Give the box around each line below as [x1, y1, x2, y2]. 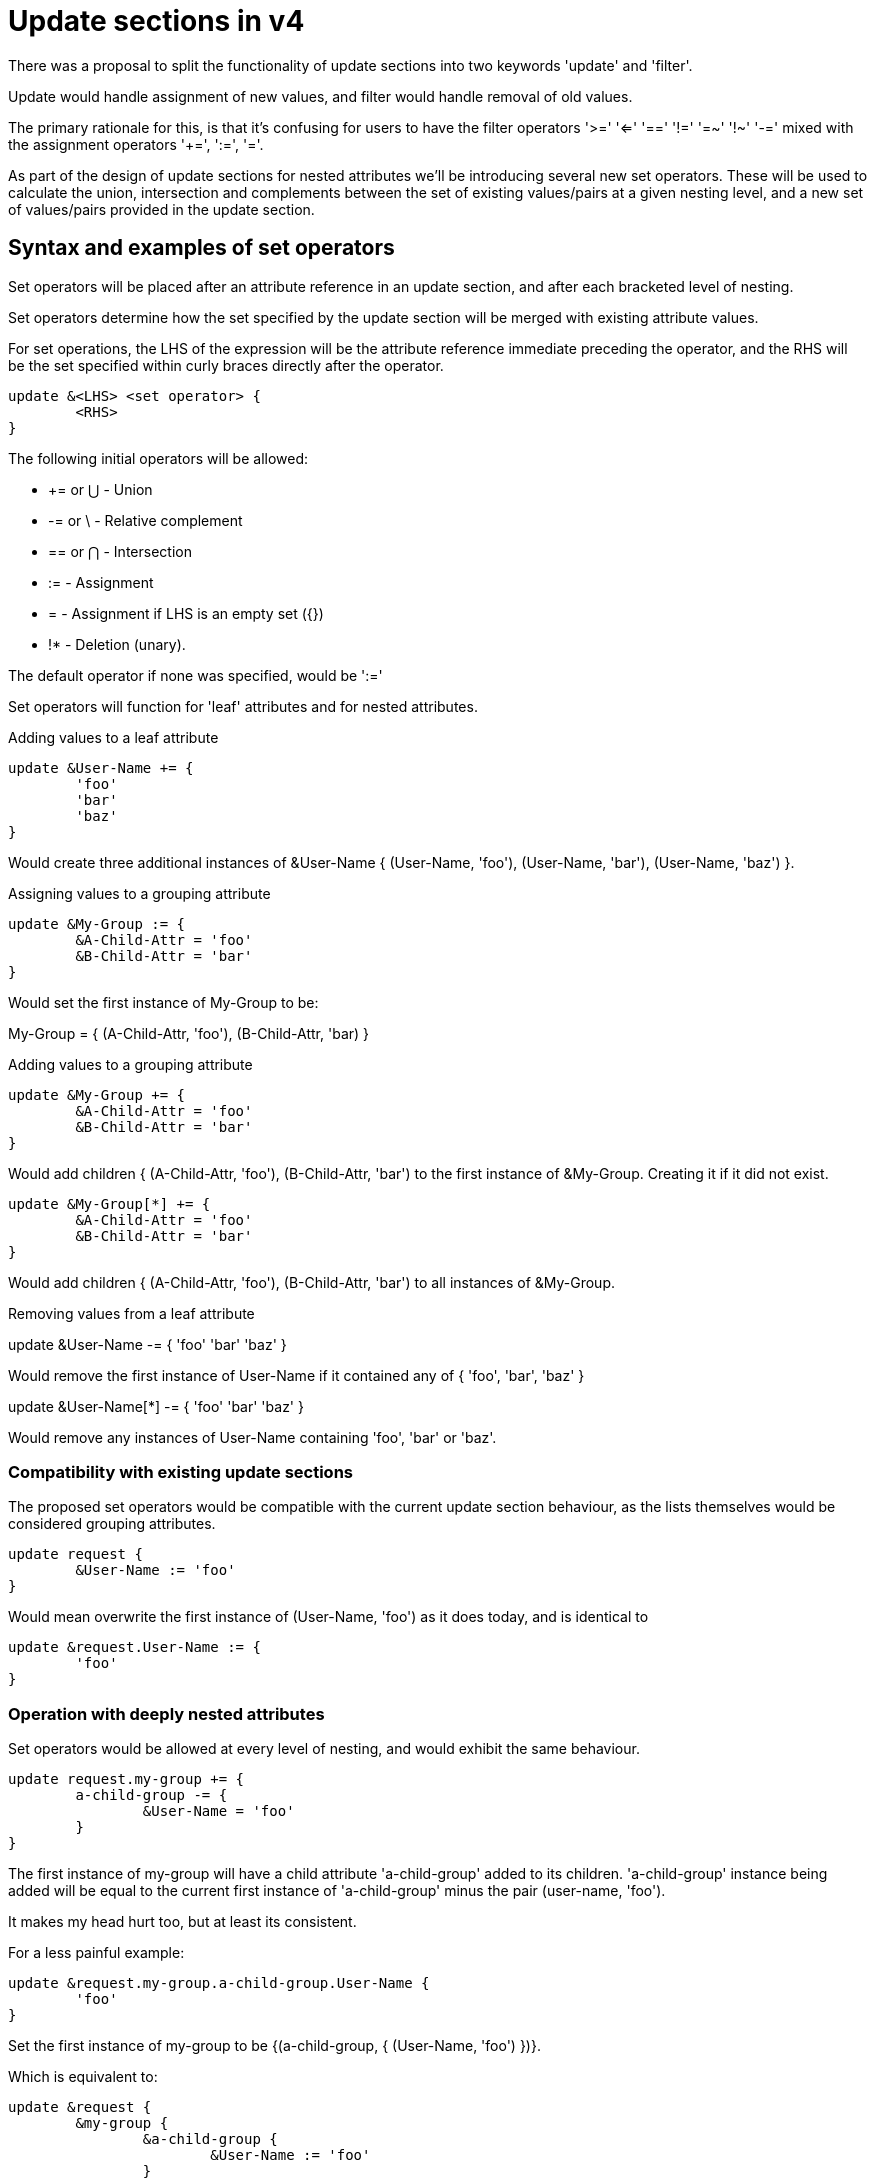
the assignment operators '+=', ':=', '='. [8, 135, 264, 153]
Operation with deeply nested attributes [8, 1703, 325, 1724]
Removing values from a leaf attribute [8, 1304, 255, 1322]
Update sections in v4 [8, 4, 305, 38]
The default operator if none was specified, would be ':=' [8, 666, 383, 684]
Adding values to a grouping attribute [8, 1055, 253, 1073]
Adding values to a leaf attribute [8, 728, 219, 746]
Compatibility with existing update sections [8, 1461, 353, 1482]
